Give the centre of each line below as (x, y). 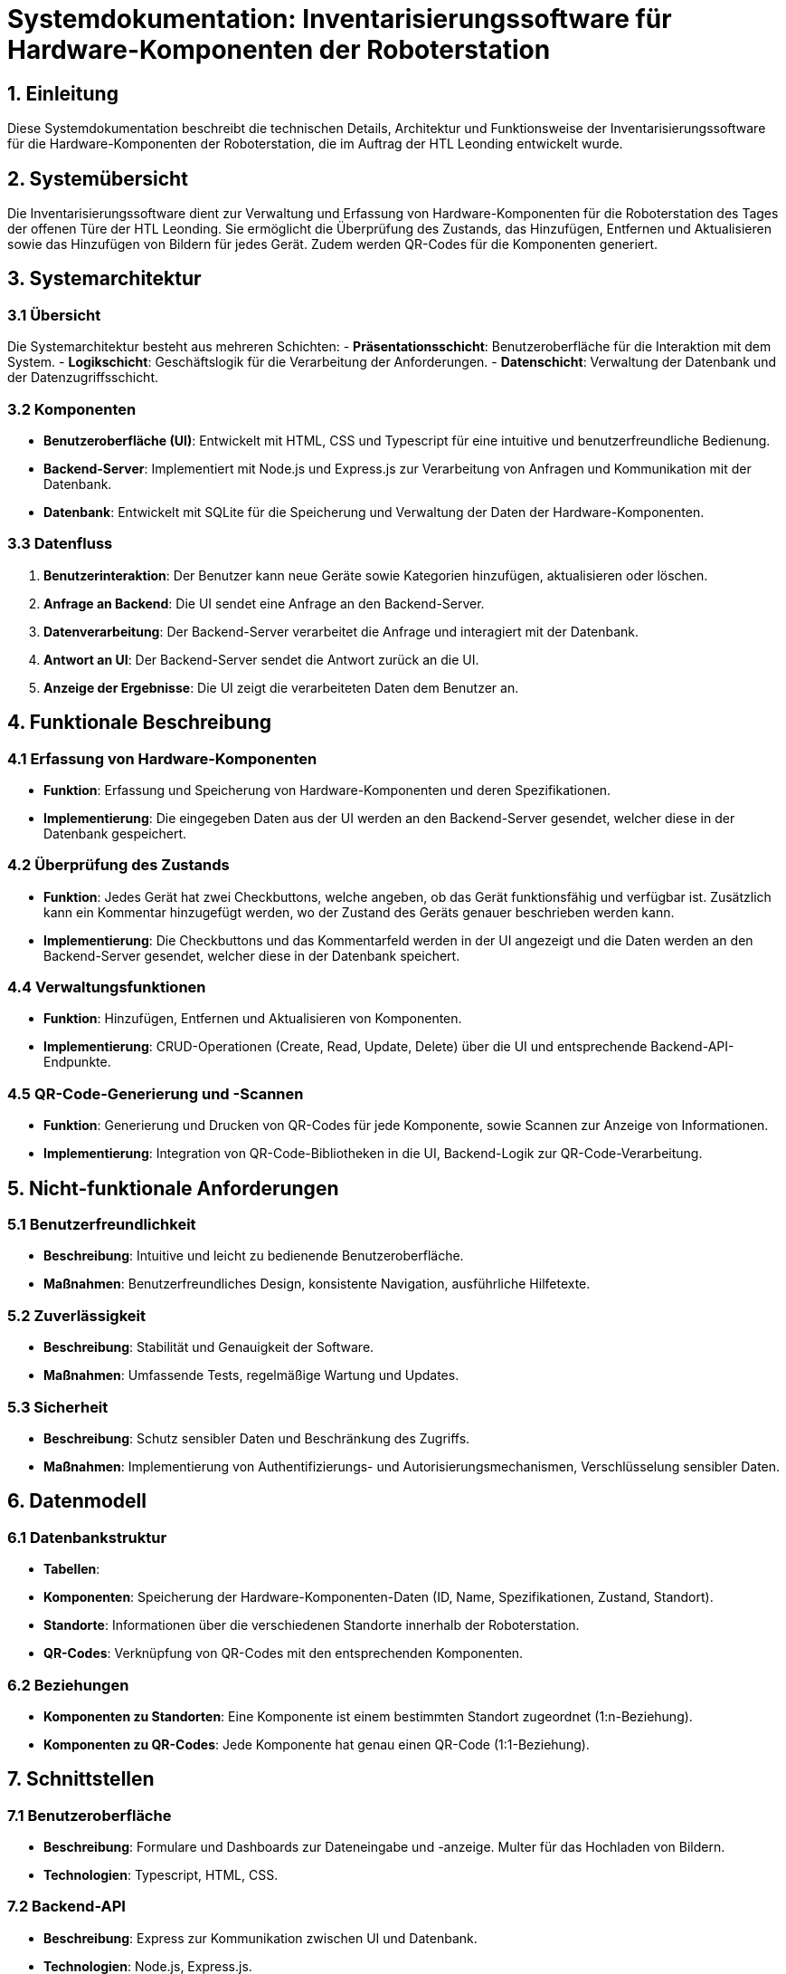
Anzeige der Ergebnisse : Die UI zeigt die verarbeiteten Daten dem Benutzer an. (281, 687)
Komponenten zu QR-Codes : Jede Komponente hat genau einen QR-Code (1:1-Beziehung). (317, 1744)
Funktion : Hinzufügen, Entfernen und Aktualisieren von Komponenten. (253, 1019)
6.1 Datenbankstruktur (87, 1537)
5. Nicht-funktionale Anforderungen (173, 1188)
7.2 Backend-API (66, 1907)
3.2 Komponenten (72, 409)
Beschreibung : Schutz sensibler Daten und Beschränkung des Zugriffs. (257, 1438)
